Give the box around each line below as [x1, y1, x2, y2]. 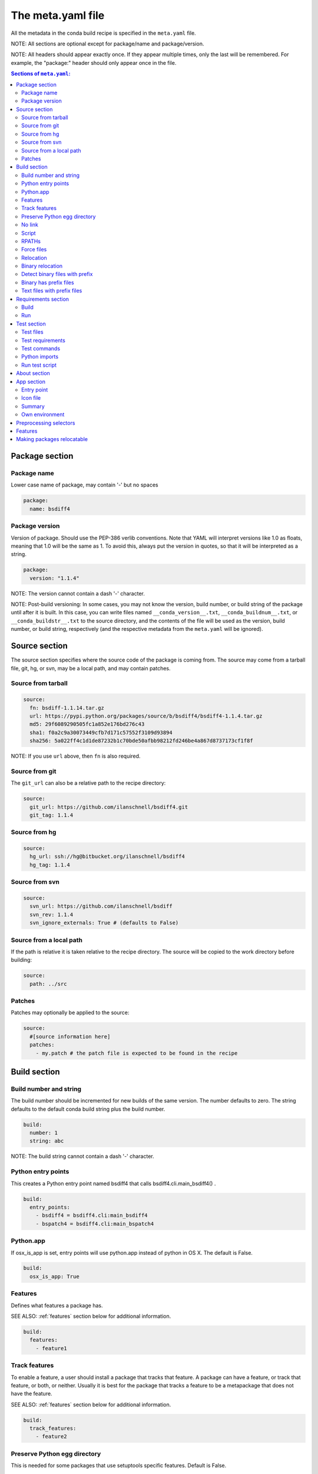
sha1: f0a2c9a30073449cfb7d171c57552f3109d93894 [29, 729, 173, 736]
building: [11, 956, 32, 963]
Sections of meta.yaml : [11, 70, 71, 77]
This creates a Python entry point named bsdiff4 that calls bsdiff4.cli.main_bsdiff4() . [11, 1180, 216, 1187]
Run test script [21, 361, 57, 368]
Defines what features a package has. [11, 1302, 103, 1309]
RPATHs [21, 238, 41, 245]
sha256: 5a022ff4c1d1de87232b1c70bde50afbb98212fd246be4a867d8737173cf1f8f [29, 738, 253, 744]
